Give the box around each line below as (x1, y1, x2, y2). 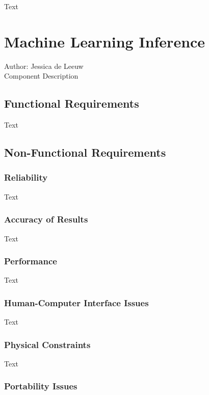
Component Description (4, 70, 79, 81)
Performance (4, 255, 57, 267)
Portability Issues (4, 380, 77, 392)
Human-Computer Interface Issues (4, 296, 149, 309)
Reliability (4, 171, 48, 184)
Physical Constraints (4, 338, 91, 351)
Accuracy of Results (4, 213, 88, 226)
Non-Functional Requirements (4, 144, 166, 160)
